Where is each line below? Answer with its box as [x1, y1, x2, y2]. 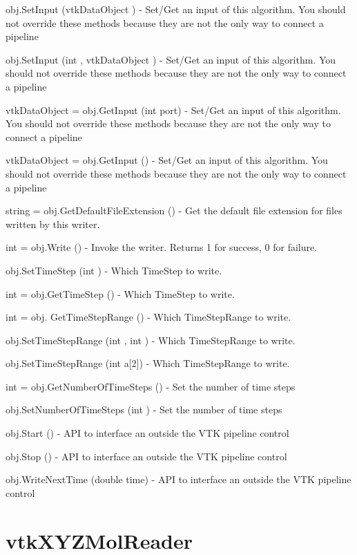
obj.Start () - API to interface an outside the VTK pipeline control [6, 426, 289, 440]
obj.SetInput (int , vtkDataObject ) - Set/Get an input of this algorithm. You [6, 52, 336, 66]
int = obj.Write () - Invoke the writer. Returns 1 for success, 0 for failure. [6, 240, 318, 254]
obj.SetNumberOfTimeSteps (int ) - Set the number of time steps [6, 402, 282, 417]
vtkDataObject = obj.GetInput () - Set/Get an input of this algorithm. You [6, 153, 328, 167]
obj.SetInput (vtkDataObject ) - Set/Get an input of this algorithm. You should [6, 2, 346, 16]
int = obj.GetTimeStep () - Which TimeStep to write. [6, 286, 235, 301]
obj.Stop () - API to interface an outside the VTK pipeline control [6, 449, 287, 463]
